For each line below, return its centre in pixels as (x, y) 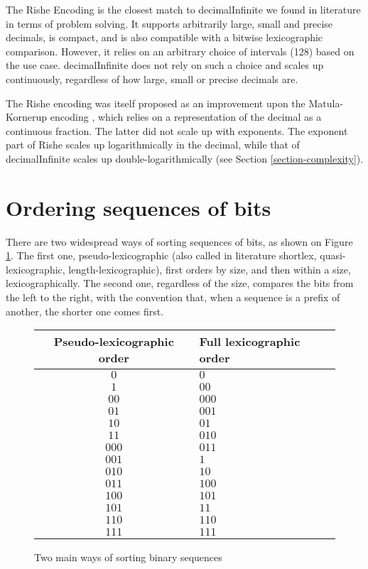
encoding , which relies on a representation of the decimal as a (186, 117)
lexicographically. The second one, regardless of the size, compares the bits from (180, 283)
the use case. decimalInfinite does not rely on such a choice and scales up (165, 65)
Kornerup (27, 117)
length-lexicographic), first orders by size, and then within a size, (210, 269)
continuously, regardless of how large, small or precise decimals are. (152, 78)
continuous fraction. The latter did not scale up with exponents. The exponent (177, 130)
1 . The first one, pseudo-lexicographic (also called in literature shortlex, (161, 255)
